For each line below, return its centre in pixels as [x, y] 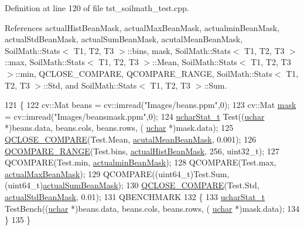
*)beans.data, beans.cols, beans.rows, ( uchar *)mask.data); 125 [119, 128]
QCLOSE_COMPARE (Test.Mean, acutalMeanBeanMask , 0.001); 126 [131, 139]
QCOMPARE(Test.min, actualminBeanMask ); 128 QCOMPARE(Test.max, [141, 162]
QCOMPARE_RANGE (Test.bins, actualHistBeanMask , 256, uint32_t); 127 [142, 150]
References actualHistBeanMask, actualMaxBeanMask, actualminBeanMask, [142, 27]
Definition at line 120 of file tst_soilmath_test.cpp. [97, 8]
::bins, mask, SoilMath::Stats [179, 50]
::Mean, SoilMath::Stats [195, 62]
